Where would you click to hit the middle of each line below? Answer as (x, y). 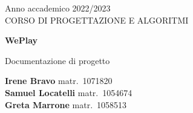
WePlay (21, 40)
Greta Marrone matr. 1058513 (66, 104)
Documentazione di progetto (57, 60)
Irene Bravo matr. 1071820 (59, 81)
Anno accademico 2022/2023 (58, 8)
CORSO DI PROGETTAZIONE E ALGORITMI (97, 20)
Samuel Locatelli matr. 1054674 (69, 92)
